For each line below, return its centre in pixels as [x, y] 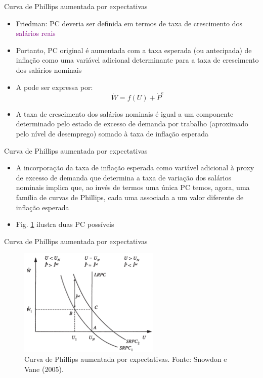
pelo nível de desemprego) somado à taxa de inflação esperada [112, 134]
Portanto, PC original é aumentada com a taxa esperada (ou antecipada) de [134, 50]
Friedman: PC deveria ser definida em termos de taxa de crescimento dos [129, 23]
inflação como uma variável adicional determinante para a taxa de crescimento [137, 60]
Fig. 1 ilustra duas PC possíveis [65, 224]
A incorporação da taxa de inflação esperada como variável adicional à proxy [135, 168]
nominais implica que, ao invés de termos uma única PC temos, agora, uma [133, 187]
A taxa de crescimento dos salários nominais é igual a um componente [125, 113]
